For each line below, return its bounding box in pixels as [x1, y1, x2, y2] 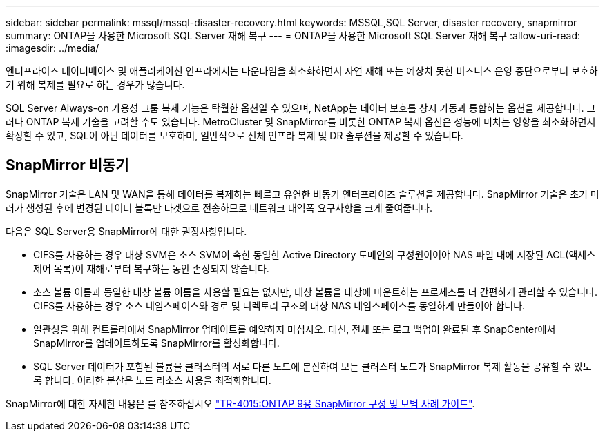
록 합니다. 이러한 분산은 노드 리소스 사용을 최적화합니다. [33, 374, 271, 386]
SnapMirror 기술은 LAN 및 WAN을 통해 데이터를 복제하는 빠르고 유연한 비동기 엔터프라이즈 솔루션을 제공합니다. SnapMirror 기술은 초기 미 [6, 187, 599, 200]
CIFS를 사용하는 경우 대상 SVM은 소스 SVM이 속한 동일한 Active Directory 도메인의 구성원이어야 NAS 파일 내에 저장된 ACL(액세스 [33, 248, 596, 261]
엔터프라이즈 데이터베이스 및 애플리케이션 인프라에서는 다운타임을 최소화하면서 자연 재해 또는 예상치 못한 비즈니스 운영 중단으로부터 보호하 [6, 65, 598, 77]
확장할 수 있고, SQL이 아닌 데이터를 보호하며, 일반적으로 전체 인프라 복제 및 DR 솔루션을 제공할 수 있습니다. [6, 130, 463, 141]
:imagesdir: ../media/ [6, 42, 99, 54]
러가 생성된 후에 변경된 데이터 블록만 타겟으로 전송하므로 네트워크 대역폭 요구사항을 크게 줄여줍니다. [6, 201, 433, 214]
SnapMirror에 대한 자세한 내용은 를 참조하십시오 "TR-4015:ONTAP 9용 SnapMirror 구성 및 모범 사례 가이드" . [6, 397, 475, 409]
